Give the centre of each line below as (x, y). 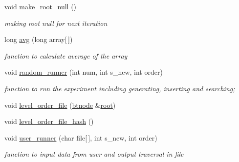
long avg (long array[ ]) (39, 39)
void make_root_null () (41, 6)
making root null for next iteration (56, 23)
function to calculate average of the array (66, 55)
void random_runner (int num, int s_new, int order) (84, 72)
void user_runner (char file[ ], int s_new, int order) (81, 137)
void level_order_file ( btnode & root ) (60, 105)
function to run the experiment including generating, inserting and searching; (120, 88)
